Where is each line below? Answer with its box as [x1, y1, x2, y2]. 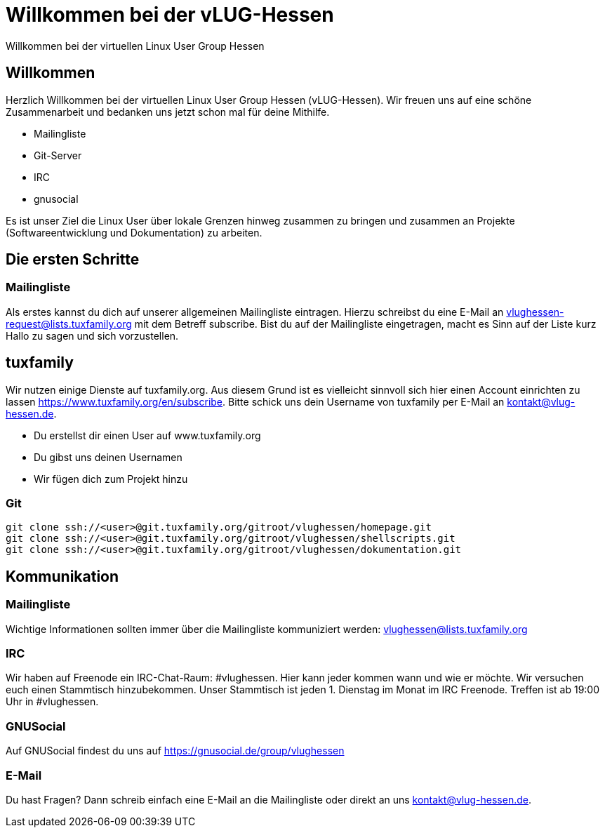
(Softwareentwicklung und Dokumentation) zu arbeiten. [6, 226, 262, 239]
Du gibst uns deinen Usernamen [34, 451, 182, 463]
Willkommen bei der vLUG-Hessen [6, 3, 334, 27]
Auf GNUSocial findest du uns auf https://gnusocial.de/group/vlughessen [6, 745, 345, 757]
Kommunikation [6, 567, 119, 585]
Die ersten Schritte [6, 251, 140, 269]
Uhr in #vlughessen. [6, 695, 99, 708]
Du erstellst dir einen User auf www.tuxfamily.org [34, 429, 261, 441]
